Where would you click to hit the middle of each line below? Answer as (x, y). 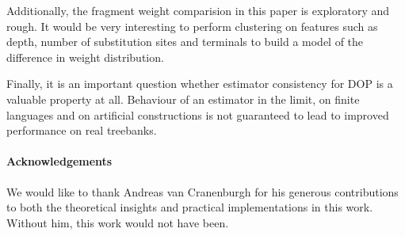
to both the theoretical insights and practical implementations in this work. (190, 207)
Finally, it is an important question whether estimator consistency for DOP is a (200, 84)
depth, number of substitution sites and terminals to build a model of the (185, 42)
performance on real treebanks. (82, 130)
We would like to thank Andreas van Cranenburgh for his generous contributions (202, 191)
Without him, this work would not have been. (118, 222)
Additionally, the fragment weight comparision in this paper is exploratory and (198, 10)
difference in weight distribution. (85, 57)
